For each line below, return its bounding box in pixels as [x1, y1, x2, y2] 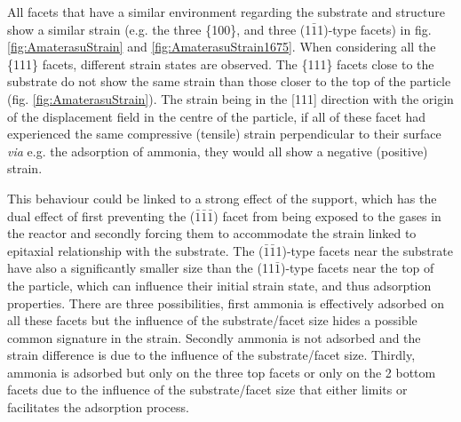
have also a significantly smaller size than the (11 [7, 259, 274, 277]
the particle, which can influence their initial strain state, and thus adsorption [7, 275, 432, 294]
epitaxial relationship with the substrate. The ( [7, 241, 264, 259]
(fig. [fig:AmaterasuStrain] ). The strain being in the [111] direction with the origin [7, 89, 454, 107]
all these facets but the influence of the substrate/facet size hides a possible [7, 311, 417, 330]
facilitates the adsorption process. [7, 398, 189, 417]
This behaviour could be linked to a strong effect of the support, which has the [7, 188, 437, 207]
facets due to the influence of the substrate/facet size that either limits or [7, 380, 408, 399]
